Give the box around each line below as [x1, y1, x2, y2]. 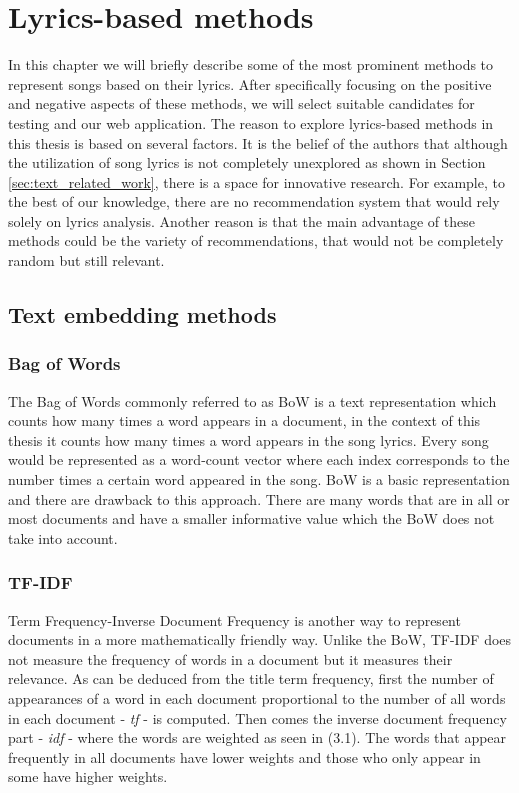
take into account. [8, 527, 118, 548]
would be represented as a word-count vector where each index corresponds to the [8, 449, 510, 470]
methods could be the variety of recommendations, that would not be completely [8, 230, 504, 251]
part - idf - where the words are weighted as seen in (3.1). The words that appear [8, 727, 507, 748]
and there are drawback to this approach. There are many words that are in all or [8, 488, 510, 509]
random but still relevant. [8, 250, 165, 271]
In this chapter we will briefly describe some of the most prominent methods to [8, 54, 494, 75]
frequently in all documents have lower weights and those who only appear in [8, 746, 481, 767]
